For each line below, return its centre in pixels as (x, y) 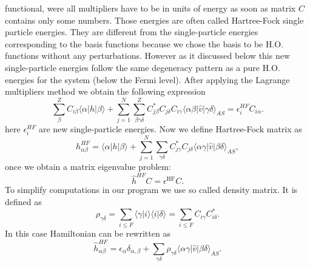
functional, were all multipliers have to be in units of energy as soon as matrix (150, 8)
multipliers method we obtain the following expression (105, 91)
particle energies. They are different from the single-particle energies (132, 32)
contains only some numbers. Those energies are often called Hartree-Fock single (154, 20)
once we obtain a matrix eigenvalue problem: (88, 167)
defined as (23, 202)
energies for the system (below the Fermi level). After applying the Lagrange (147, 79)
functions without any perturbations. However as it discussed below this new (148, 56)
